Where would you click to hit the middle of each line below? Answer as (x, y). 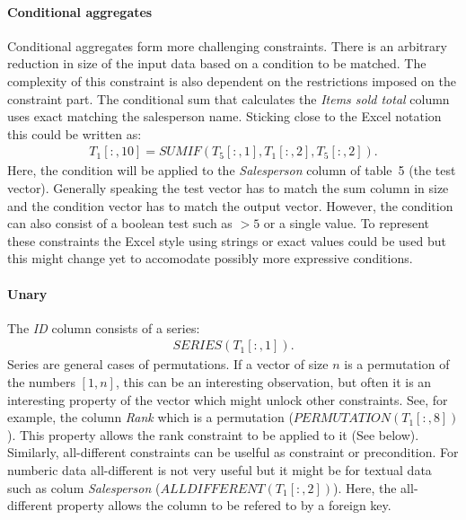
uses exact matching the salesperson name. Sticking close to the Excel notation (224, 116)
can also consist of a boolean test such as (120, 223)
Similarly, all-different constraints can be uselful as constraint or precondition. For (233, 452)
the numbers (41, 381)
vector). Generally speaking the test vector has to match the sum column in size (228, 187)
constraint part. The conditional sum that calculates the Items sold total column (229, 98)
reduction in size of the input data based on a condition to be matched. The (217, 63)
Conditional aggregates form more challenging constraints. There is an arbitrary (227, 45)
